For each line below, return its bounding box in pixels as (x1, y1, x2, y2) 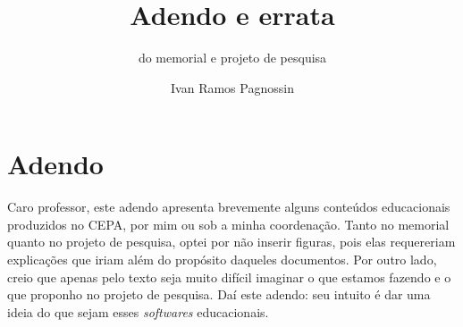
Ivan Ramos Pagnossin (171, 78, 294, 96)
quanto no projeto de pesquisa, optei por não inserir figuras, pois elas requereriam (7, 232, 456, 251)
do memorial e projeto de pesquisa (138, 48, 327, 67)
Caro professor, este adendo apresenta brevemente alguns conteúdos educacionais (7, 197, 450, 216)
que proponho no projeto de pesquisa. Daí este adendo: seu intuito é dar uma (7, 285, 431, 304)
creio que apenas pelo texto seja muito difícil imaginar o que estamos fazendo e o (7, 267, 451, 286)
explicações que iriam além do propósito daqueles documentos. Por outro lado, (7, 250, 437, 269)
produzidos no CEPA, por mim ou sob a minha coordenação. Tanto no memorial (7, 214, 450, 233)
